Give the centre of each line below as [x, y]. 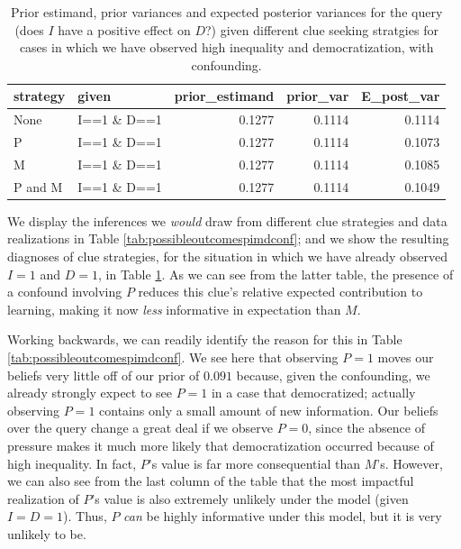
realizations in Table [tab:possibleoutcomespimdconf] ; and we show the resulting [228, 238]
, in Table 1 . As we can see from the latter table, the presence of [276, 274]
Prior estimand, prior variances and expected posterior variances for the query [227, 12]
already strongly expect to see [90, 393]
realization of [43, 498]
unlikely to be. [47, 533]
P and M [38, 186]
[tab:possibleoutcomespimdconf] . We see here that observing [173, 357]
